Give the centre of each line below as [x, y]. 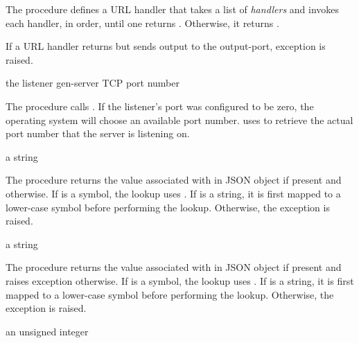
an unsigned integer [47, 331]
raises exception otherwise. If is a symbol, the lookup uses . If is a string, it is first [180, 280]
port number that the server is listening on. [98, 133]
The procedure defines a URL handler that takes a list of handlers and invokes [173, 9]
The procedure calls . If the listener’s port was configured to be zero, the [160, 106]
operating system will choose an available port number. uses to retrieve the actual [179, 120]
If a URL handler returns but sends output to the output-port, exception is [166, 46]
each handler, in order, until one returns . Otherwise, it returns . [142, 23]
